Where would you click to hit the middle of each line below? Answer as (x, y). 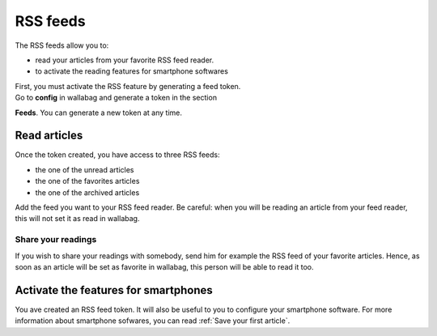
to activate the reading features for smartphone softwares (132, 71)
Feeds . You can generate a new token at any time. (98, 113)
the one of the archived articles (87, 192)
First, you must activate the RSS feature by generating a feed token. (128, 86)
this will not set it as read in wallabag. (77, 219)
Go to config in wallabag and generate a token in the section (116, 98)
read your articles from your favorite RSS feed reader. (125, 60)
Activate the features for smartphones (114, 290)
